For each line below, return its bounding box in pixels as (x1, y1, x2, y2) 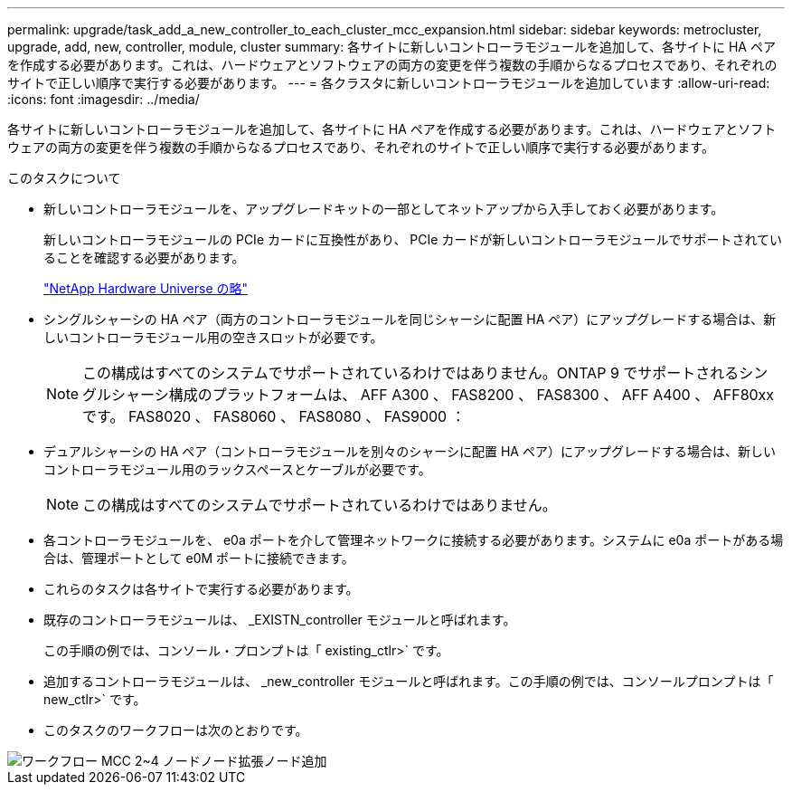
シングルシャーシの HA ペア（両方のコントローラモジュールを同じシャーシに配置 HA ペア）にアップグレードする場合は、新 (43, 311, 777, 327)
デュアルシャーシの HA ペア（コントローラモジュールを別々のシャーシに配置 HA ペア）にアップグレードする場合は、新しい (43, 444, 776, 459)
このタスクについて (7, 170, 121, 186)
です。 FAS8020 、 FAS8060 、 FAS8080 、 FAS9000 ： (82, 407, 466, 425)
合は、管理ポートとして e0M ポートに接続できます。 (43, 550, 354, 566)
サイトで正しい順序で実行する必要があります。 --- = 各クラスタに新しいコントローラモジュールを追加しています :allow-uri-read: (7, 75, 770, 91)
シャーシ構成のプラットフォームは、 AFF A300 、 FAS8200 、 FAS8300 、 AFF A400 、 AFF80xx (111, 386, 775, 404)
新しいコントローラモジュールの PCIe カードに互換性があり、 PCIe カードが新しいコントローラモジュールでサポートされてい (43, 232, 782, 247)
